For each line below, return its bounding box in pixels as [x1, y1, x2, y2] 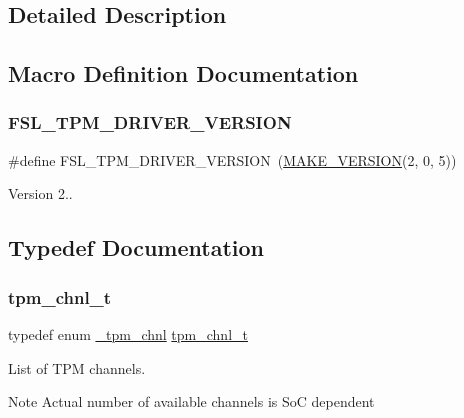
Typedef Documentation [8, 232, 264, 263]
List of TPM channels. [8, 357, 146, 378]
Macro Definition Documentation [8, 58, 359, 89]
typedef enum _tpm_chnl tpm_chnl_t [8, 323, 248, 344]
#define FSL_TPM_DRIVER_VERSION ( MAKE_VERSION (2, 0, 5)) [8, 149, 457, 170]
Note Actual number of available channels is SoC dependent [8, 391, 375, 412]
